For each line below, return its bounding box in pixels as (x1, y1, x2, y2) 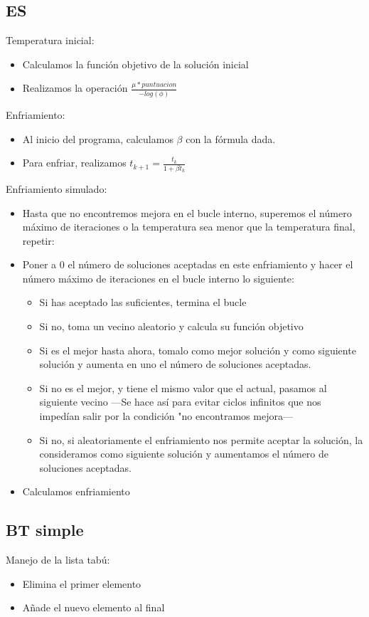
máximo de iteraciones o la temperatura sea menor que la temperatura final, (22, 219, 355, 234)
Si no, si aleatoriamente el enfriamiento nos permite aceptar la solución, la (39, 432, 363, 447)
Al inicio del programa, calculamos (22, 131, 173, 146)
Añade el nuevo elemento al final (22, 600, 165, 615)
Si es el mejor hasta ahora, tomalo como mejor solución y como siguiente (39, 342, 356, 357)
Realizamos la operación (22, 80, 128, 95)
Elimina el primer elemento (22, 576, 141, 591)
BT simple (6, 519, 84, 541)
